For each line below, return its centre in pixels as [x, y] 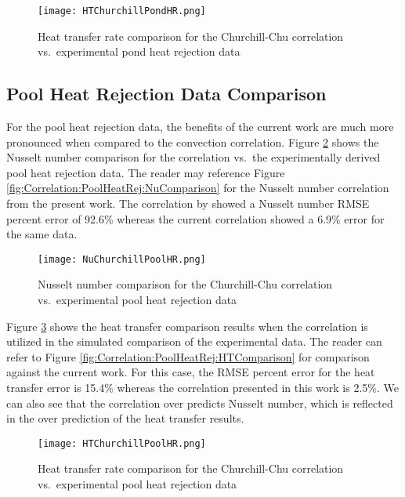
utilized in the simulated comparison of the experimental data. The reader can [194, 341]
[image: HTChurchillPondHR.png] [122, 11]
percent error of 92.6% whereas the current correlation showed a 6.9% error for [195, 218]
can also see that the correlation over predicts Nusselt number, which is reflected [200, 403]
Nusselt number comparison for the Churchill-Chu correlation [185, 284]
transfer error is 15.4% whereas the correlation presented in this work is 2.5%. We [202, 388]
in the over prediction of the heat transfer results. [125, 418]
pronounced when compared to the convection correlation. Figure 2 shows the [193, 141]
